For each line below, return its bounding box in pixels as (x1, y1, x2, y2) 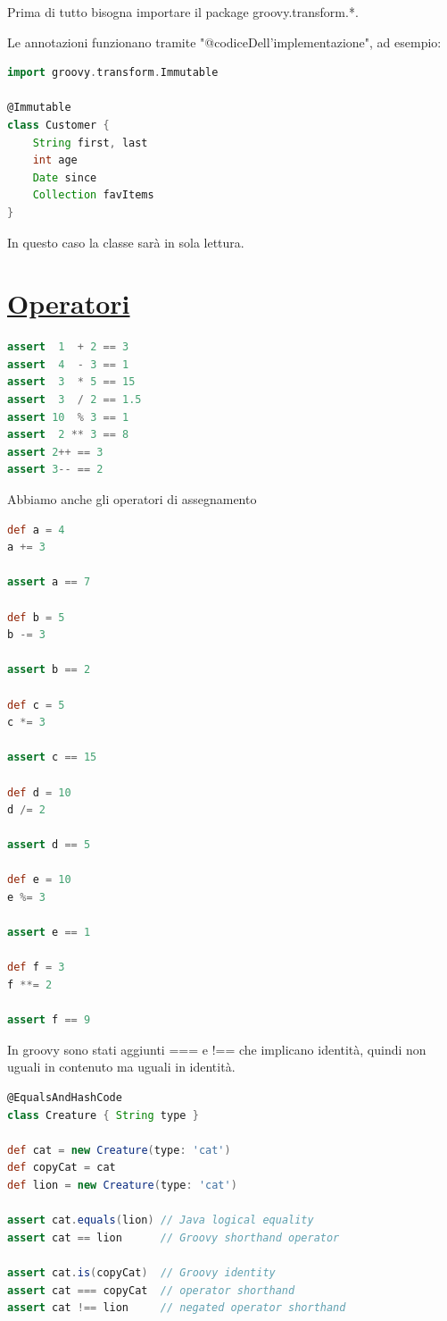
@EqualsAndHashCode (7, 1091, 122, 1104)
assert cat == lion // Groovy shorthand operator (7, 1231, 340, 1244)
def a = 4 (7, 523, 65, 536)
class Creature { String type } (7, 1108, 199, 1122)
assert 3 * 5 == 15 (7, 375, 136, 389)
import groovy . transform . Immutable (7, 66, 219, 80)
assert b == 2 (7, 663, 91, 677)
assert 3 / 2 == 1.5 (7, 393, 142, 407)
